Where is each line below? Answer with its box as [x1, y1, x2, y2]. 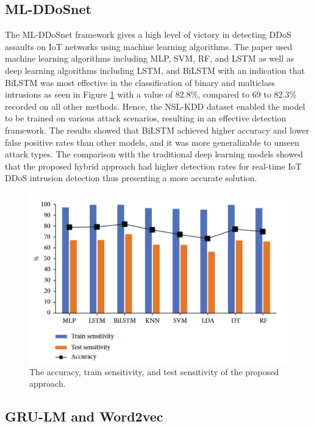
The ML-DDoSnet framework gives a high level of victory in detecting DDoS [5, 28, 291, 41]
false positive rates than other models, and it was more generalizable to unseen [5, 135, 299, 148]
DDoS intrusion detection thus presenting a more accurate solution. [5, 171, 257, 184]
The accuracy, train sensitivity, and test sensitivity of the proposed [29, 365, 279, 378]
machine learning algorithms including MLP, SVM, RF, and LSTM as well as [5, 52, 294, 65]
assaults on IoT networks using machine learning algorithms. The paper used [5, 40, 293, 52]
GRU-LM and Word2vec [5, 407, 163, 426]
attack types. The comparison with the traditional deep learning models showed [5, 148, 303, 160]
